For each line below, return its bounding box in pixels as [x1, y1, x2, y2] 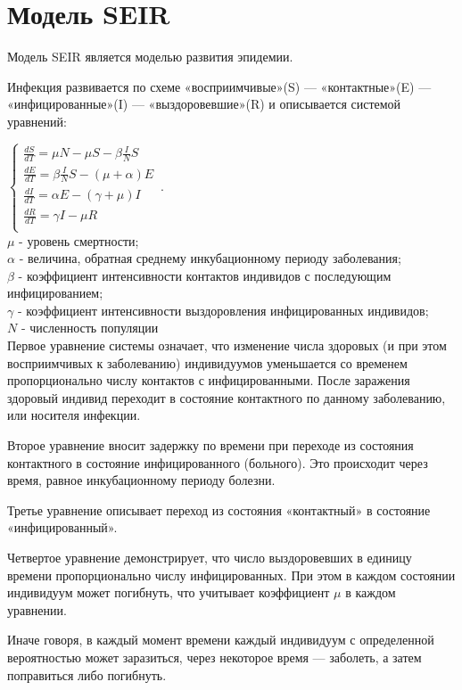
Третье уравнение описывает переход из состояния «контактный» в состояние [7, 500, 431, 519]
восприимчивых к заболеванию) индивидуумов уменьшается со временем [7, 353, 408, 372]
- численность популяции [21, 318, 159, 337]
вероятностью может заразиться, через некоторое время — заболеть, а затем [7, 647, 422, 666]
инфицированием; [7, 283, 103, 302]
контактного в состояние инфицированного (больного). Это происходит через [7, 453, 428, 472]
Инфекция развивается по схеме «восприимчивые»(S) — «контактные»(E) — [7, 77, 432, 95]
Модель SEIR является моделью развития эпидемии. [7, 47, 293, 66]
